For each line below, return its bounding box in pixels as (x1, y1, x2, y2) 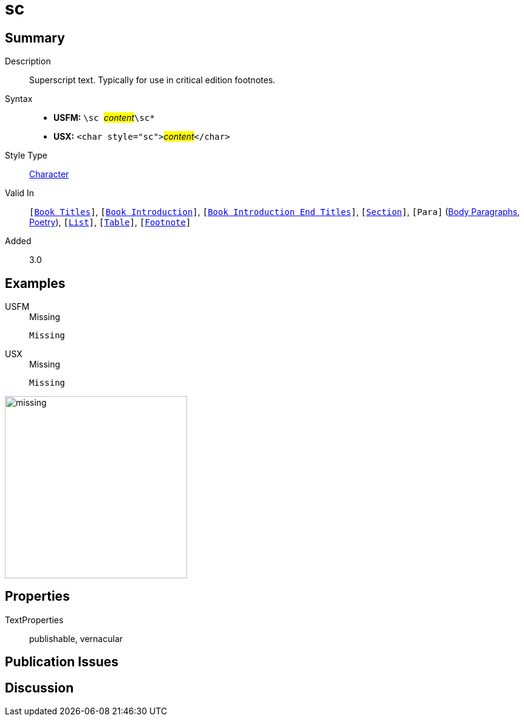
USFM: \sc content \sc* (53, 112, 155, 123)
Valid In (5, 188, 35, 199)
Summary (5, 30, 65, 46)
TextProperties (5, 614, 64, 625)
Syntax (5, 94, 33, 104)
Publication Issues (5, 654, 119, 670)
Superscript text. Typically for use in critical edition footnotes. (29, 75, 276, 86)
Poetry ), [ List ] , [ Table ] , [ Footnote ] (29, 217, 191, 228)
